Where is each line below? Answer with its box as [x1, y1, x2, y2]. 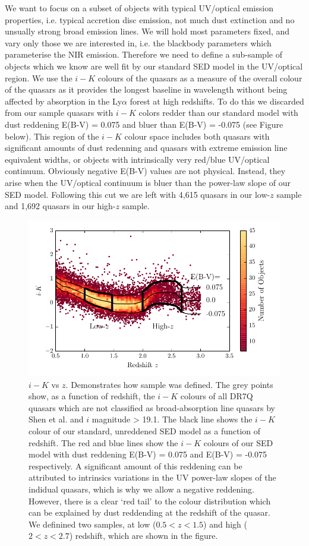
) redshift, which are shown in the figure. [69, 529, 218, 542]
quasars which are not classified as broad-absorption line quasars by [29, 401, 275, 414]
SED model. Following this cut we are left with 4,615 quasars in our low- [5, 188, 270, 200]
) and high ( [203, 517, 247, 530]
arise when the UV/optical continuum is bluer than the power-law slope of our [5, 176, 291, 188]
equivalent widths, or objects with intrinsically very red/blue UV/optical [5, 153, 270, 165]
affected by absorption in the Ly [5, 94, 122, 107]
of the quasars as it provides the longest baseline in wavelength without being [5, 83, 288, 96]
